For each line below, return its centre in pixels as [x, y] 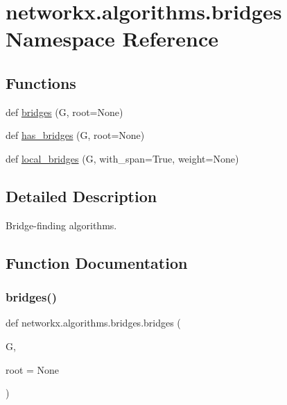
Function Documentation [97, 262]
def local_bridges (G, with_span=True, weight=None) [122, 158]
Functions [41, 82]
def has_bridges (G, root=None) [75, 135]
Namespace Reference [112, 39]
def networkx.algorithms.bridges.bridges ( [93, 323]
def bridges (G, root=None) [64, 111]
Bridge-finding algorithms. [61, 225]
